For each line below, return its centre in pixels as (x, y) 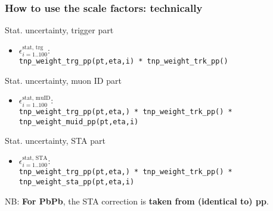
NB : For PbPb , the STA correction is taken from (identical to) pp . (137, 201)
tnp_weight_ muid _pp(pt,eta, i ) (79, 122)
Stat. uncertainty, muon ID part (63, 80)
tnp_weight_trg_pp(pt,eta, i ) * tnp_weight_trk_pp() (123, 62)
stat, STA (35, 158)
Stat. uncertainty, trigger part (59, 30)
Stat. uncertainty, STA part (55, 141)
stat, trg (33, 48)
